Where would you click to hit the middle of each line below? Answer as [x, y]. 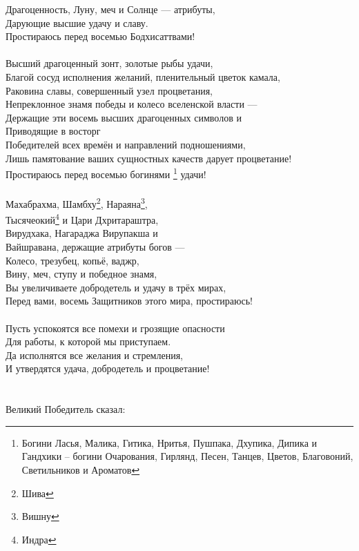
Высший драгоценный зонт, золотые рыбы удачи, [109, 63]
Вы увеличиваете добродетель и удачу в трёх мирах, [116, 287]
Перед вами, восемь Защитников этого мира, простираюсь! [129, 301]
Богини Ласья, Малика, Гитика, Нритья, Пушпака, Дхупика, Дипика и [169, 442]
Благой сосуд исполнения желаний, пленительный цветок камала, [143, 76]
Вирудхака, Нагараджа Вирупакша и [82, 233]
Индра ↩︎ [39, 539]
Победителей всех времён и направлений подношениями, [126, 144]
